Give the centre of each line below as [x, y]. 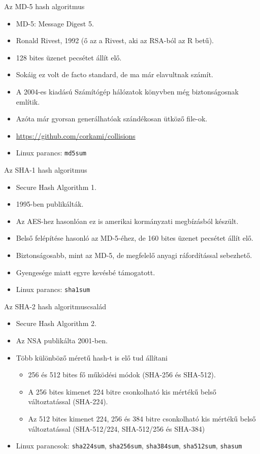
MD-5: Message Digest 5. [55, 23]
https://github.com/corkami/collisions [76, 135]
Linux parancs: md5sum [51, 153]
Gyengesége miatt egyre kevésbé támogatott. [86, 272]
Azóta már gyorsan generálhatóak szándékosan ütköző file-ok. [112, 119]
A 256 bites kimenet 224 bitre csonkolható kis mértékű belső [122, 391]
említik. [28, 101]
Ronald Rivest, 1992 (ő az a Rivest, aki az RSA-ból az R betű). [115, 40]
